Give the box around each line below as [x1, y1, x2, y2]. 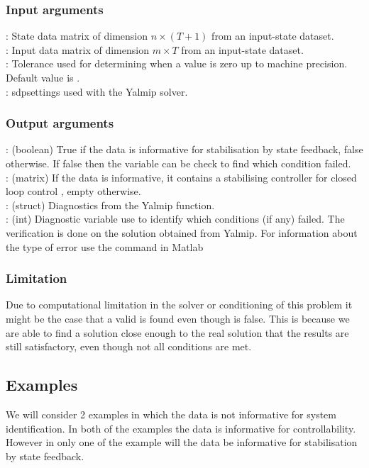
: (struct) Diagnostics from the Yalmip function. [6, 197, 215, 212]
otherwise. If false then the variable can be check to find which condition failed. [6, 156, 351, 170]
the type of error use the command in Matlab [6, 239, 204, 254]
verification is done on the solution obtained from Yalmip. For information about [6, 225, 358, 240]
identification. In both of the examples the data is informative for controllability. [6, 420, 356, 435]
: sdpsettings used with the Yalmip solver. [6, 84, 188, 99]
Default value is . [6, 70, 80, 84]
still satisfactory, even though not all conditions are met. [6, 339, 252, 354]
